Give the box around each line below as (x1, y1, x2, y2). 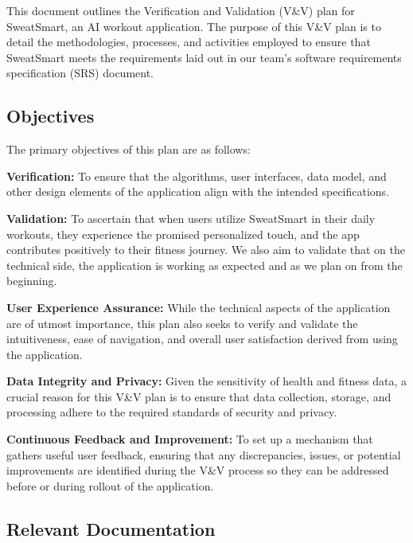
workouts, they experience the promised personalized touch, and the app (6, 225, 360, 242)
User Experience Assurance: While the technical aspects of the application (6, 299, 391, 315)
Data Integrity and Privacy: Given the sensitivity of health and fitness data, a (6, 373, 407, 389)
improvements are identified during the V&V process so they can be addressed (6, 462, 389, 479)
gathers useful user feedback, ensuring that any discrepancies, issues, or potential (6, 446, 401, 463)
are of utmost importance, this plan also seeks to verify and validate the (6, 314, 358, 331)
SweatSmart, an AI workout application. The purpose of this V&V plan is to (6, 18, 381, 34)
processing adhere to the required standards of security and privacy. (6, 404, 337, 420)
